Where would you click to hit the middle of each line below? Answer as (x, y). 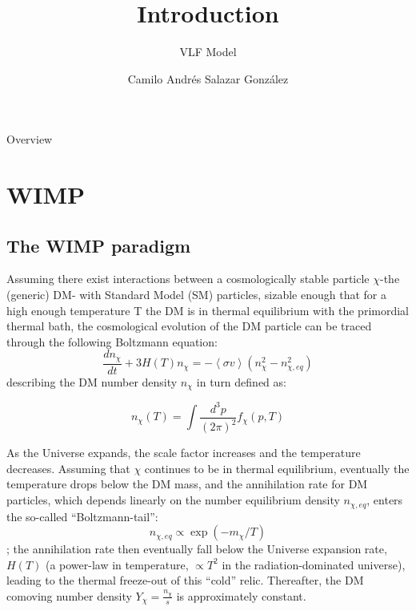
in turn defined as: (241, 381)
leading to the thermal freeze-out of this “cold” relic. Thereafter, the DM (185, 580)
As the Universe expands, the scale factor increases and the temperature (184, 453)
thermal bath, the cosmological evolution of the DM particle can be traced (189, 326)
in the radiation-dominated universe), (314, 564)
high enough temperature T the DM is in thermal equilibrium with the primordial (208, 310)
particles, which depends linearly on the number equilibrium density (173, 500)
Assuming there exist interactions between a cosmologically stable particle (188, 279)
